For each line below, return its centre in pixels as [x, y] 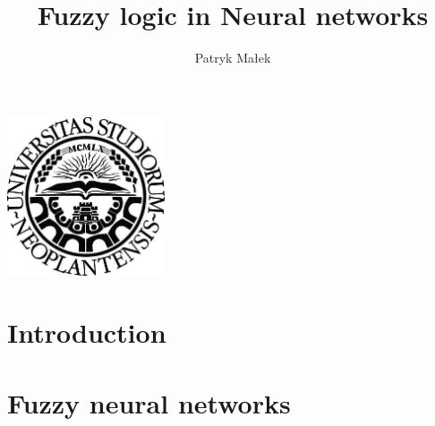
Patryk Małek [233, 58]
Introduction [87, 332]
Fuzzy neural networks [149, 402]
